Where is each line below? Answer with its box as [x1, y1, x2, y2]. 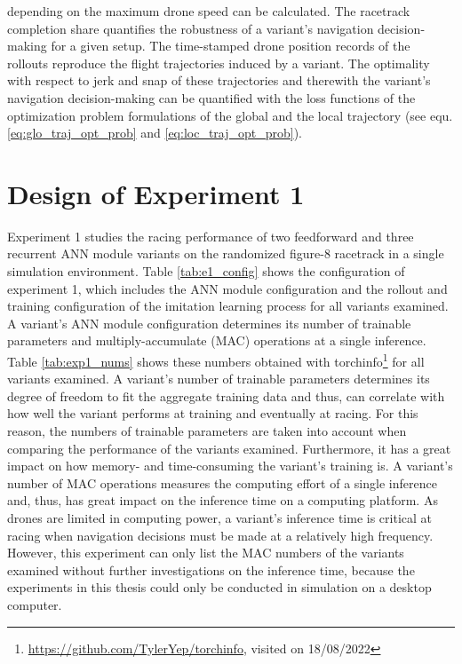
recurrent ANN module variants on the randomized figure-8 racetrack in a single [7, 244, 444, 263]
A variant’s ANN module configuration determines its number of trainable [7, 313, 411, 332]
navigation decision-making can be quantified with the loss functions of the [7, 88, 416, 107]
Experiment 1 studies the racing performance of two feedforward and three [7, 226, 414, 245]
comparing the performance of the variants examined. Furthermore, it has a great [7, 439, 451, 457]
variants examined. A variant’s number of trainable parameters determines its [7, 369, 430, 388]
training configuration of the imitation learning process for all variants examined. [7, 296, 449, 315]
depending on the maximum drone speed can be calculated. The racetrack [7, 2, 410, 20]
